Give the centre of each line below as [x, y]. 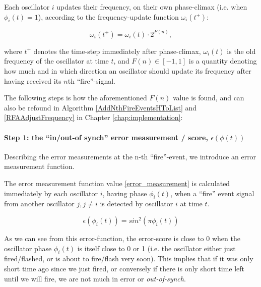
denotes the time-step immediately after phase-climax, [117, 51]
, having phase [125, 193]
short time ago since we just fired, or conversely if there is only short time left [124, 268]
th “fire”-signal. [91, 80]
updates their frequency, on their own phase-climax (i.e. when [152, 7]
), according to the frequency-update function [108, 16]
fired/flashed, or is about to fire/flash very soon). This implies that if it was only [129, 259]
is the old [241, 51]
